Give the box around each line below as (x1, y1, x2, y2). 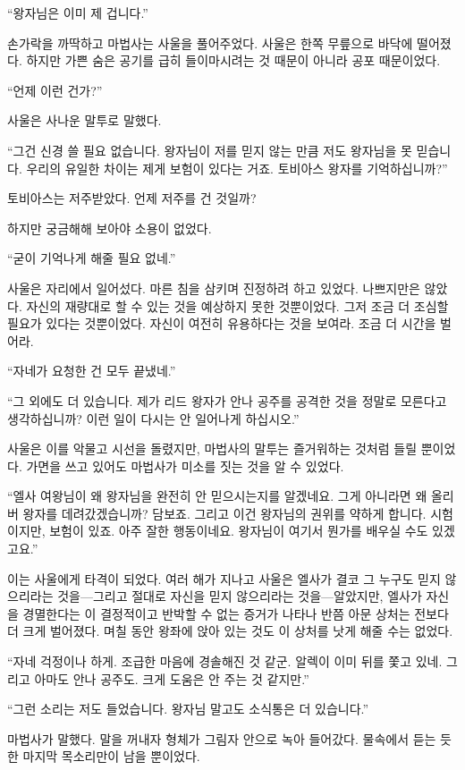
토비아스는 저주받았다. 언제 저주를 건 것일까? (7, 189, 257, 207)
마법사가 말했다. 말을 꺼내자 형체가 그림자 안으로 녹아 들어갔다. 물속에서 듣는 (7, 729, 436, 748)
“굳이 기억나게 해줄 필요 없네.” (7, 249, 176, 267)
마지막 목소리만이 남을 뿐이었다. (22, 747, 200, 766)
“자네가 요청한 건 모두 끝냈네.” (7, 361, 176, 380)
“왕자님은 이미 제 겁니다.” (7, 4, 148, 21)
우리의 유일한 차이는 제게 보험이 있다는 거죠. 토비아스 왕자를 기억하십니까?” (26, 158, 448, 177)
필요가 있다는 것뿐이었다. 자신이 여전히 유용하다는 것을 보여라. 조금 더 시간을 (7, 314, 436, 333)
